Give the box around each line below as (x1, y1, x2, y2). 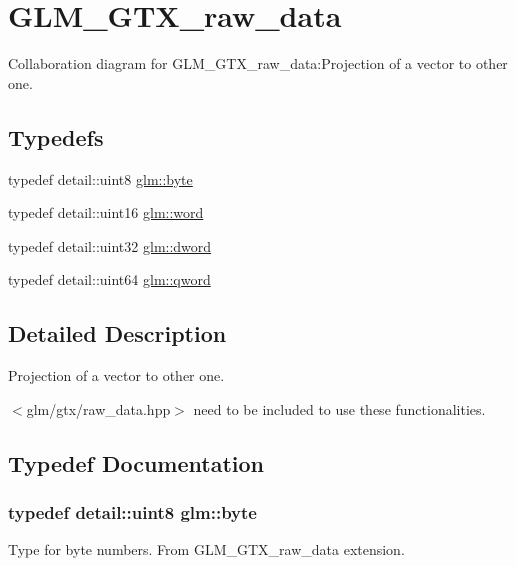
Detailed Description (8, 318, 227, 349)
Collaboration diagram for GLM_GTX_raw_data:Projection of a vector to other (8, 53, 508, 74)
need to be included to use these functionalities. (193, 398, 486, 419)
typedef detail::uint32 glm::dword (8, 235, 212, 256)
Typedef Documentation (8, 447, 264, 478)
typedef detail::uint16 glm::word (8, 202, 204, 223)
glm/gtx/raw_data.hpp (26, 398, 171, 419)
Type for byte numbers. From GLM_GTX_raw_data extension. (8, 539, 405, 560)
